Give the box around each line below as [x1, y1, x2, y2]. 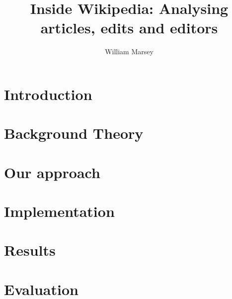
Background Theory [4, 123, 144, 143]
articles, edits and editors [40, 17, 218, 38]
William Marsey [105, 46, 154, 57]
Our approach [4, 162, 100, 182]
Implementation [4, 201, 115, 221]
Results [4, 240, 56, 260]
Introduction [4, 84, 92, 104]
